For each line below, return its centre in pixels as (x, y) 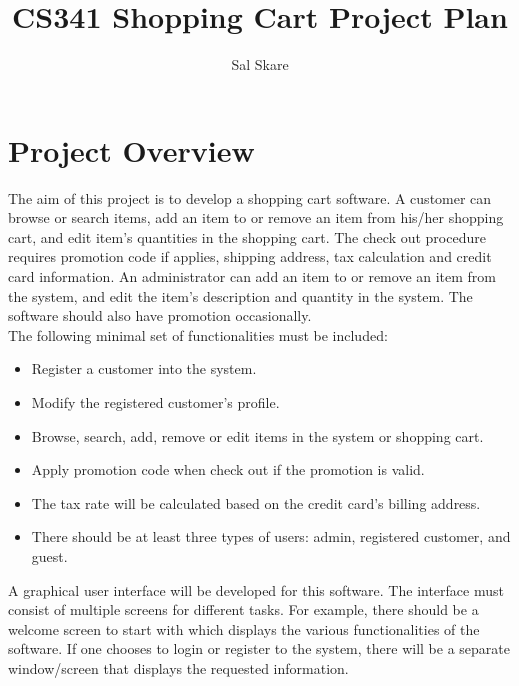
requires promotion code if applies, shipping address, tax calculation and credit (250, 256)
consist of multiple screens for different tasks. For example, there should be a (243, 609)
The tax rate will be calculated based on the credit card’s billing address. (256, 502)
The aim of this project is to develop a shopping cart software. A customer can (250, 197)
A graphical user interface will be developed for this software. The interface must (256, 589)
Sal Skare (260, 64)
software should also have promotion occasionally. (160, 315)
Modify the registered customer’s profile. (155, 402)
